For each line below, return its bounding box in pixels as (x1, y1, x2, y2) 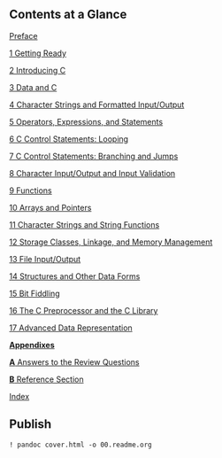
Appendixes (9, 339, 55, 350)
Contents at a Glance (9, 7, 127, 22)
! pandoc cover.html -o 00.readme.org (9, 440, 152, 449)
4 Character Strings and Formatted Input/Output (9, 99, 185, 110)
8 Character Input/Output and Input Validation (9, 167, 176, 178)
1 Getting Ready (9, 48, 67, 58)
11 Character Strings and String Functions (9, 219, 160, 229)
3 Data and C (9, 82, 57, 92)
